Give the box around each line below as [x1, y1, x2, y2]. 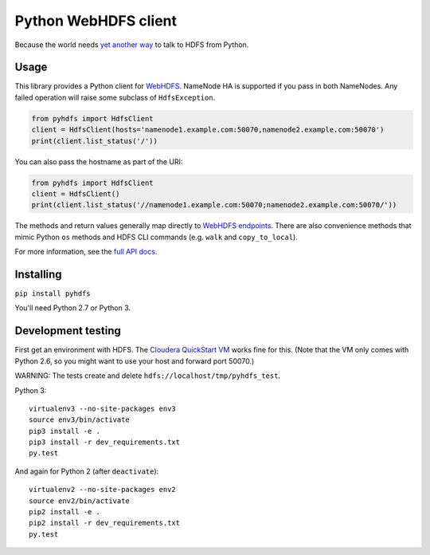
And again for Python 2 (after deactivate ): [14, 466, 159, 476]
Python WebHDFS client [14, 12, 178, 30]
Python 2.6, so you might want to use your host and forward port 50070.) [14, 356, 255, 366]
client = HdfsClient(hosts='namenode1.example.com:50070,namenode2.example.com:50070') [31, 125, 385, 135]
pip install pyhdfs [14, 289, 91, 298]
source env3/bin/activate [29, 415, 131, 424]
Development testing [14, 324, 121, 338]
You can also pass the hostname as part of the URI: [14, 156, 183, 167]
